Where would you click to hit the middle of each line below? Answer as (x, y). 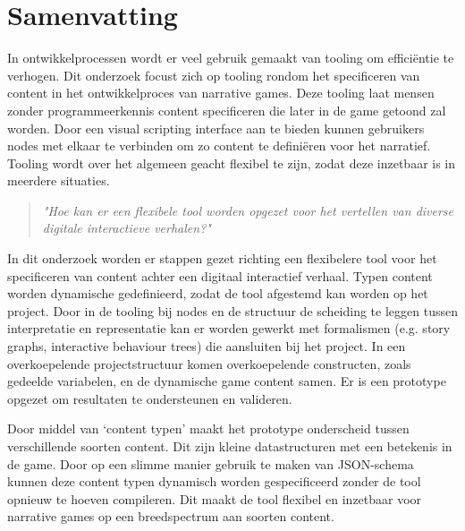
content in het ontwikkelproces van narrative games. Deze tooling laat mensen (221, 93)
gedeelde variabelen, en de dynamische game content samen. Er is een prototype (227, 381)
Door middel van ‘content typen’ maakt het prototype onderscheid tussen (208, 428)
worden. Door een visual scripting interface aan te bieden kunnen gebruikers (216, 128)
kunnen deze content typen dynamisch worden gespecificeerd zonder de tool (214, 481)
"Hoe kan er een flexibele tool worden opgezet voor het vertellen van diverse (248, 210)
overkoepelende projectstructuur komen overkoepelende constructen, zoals (209, 363)
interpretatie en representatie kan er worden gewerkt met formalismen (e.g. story (229, 328)
